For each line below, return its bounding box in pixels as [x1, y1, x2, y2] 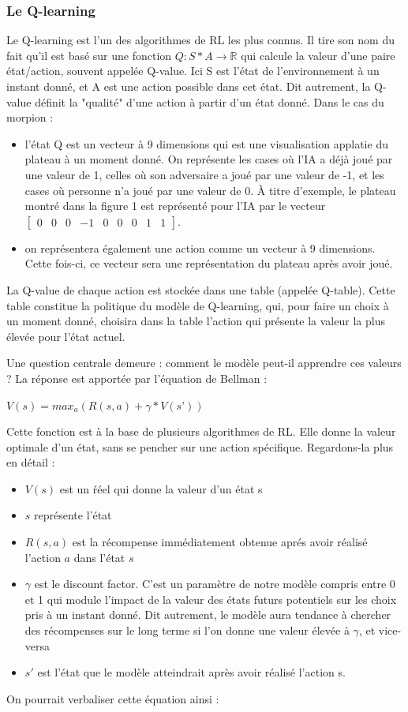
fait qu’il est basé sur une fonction [6, 47, 172, 63]
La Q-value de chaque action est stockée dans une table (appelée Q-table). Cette [6, 281, 395, 298]
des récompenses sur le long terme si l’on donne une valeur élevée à [24, 622, 350, 639]
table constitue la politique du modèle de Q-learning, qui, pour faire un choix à [6, 297, 389, 313]
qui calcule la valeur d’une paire [241, 47, 395, 63]
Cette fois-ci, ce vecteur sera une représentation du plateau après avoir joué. [24, 255, 393, 272]
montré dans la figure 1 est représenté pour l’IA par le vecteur [24, 197, 326, 214]
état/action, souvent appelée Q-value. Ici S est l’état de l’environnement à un [6, 62, 380, 79]
